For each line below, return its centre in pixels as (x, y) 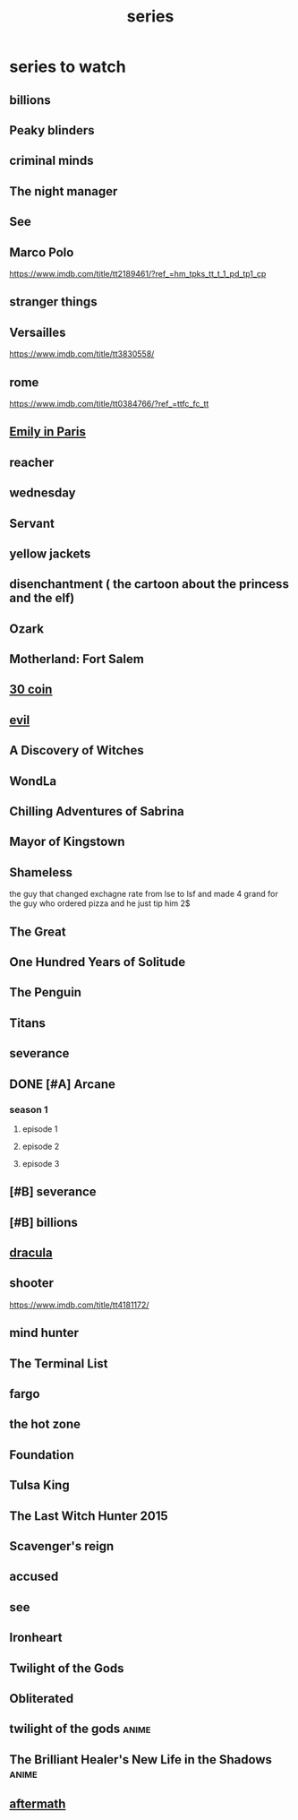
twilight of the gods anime (80, 1729)
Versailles (38, 332)
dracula (31, 1253)
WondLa (33, 781)
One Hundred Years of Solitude (98, 962)
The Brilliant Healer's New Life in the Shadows (141, 1760)
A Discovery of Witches (77, 750)
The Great (38, 932)
